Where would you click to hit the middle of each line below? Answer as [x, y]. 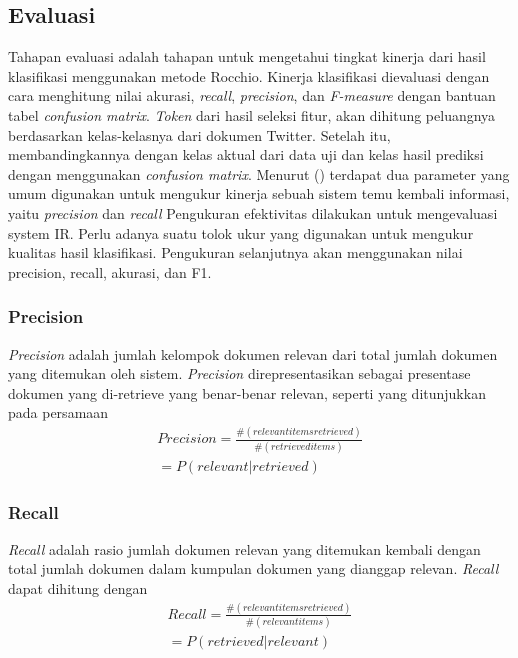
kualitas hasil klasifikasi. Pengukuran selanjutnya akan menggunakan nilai [235, 252]
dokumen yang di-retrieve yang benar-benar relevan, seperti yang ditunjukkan [247, 392]
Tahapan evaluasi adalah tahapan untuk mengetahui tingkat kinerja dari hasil [247, 56]
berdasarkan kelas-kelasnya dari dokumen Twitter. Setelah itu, [199, 134]
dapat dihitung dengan [78, 588]
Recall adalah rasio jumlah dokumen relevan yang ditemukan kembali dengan [244, 548]
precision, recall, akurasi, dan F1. [110, 271]
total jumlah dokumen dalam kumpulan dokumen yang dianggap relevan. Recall [253, 568]
